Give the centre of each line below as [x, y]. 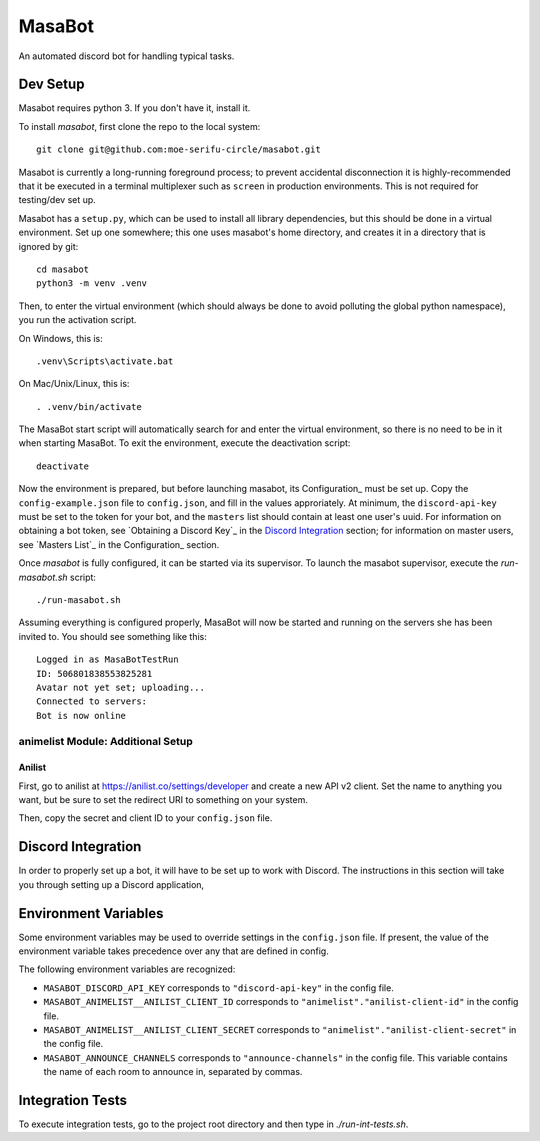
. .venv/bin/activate [89, 406]
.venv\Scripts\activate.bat [105, 361]
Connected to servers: [92, 701]
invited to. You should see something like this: [112, 636]
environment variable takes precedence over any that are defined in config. [173, 951]
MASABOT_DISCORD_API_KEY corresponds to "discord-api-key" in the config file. [218, 987]
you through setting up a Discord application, [111, 884]
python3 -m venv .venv [92, 283]
